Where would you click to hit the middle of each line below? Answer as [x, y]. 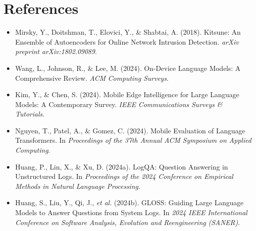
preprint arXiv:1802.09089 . [56, 51]
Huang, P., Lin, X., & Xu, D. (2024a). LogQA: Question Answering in [122, 166]
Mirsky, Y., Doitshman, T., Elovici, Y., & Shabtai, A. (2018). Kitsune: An [128, 32]
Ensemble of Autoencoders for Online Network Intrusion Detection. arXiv [127, 41]
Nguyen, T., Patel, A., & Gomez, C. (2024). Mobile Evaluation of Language [130, 130]
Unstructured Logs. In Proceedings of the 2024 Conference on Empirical [124, 176]
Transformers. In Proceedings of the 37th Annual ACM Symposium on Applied [133, 140]
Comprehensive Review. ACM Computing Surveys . [92, 78]
